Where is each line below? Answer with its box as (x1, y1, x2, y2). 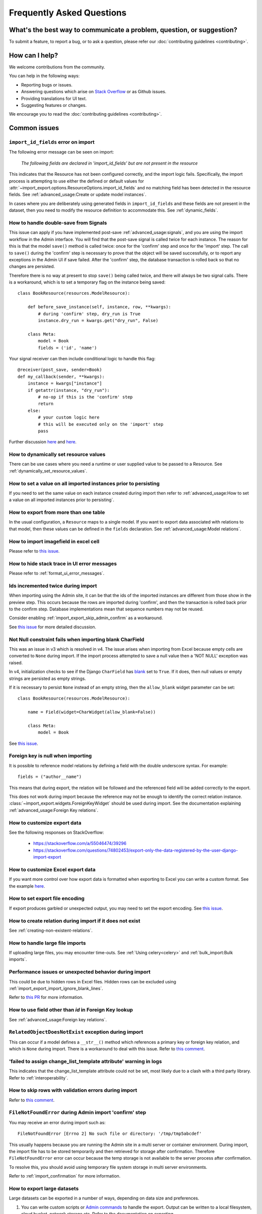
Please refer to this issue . (9, 548, 60, 554)
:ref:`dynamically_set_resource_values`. (9, 468, 87, 473)
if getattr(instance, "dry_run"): (27, 388, 110, 393)
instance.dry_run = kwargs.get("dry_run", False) (38, 318, 159, 323)
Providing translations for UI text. (21, 95, 87, 101)
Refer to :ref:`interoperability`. (9, 1075, 68, 1080)
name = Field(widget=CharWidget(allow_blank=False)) (27, 709, 156, 715)
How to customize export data (9, 819, 82, 826)
